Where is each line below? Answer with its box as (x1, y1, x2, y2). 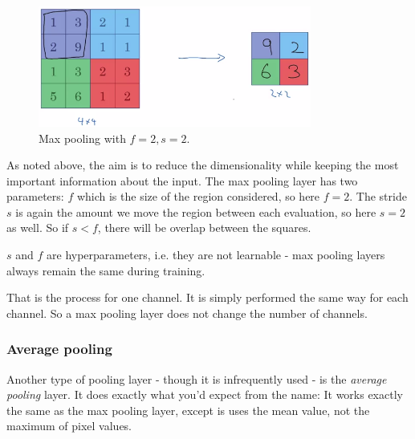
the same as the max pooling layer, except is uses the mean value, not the (6, 401, 370, 418)
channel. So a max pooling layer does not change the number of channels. (6, 304, 368, 321)
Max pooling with (39, 129, 126, 146)
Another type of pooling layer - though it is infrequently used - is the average (6, 370, 387, 387)
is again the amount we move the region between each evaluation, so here (15, 203, 376, 220)
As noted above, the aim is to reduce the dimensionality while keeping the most (6, 156, 399, 173)
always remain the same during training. (6, 262, 205, 278)
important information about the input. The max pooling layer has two (6, 172, 358, 189)
